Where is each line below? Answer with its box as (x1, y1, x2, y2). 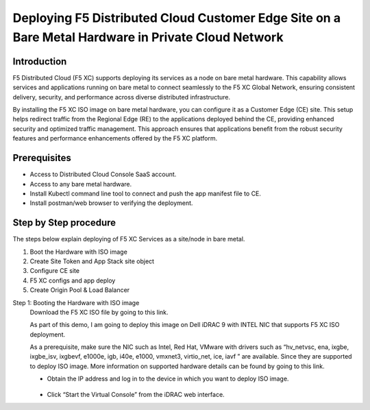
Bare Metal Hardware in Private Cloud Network (12, 29, 284, 45)
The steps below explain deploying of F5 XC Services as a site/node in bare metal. (12, 235, 245, 243)
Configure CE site (29, 267, 80, 275)
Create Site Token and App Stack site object (29, 257, 154, 265)
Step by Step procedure (12, 217, 116, 229)
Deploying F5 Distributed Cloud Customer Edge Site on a (12, 10, 341, 25)
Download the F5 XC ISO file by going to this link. (29, 308, 169, 316)
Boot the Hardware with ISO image (29, 248, 128, 256)
